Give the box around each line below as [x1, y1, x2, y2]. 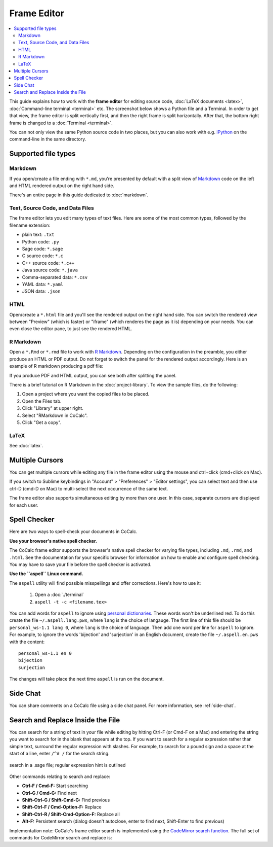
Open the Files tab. [22, 398, 62, 404]
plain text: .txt [22, 231, 55, 238]
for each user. [9, 502, 39, 508]
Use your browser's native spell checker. [9, 538, 98, 544]
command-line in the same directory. [9, 136, 86, 142]
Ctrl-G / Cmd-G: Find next [22, 790, 77, 796]
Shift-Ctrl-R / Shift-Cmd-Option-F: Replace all [22, 811, 120, 817]
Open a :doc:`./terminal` [34, 591, 84, 598]
